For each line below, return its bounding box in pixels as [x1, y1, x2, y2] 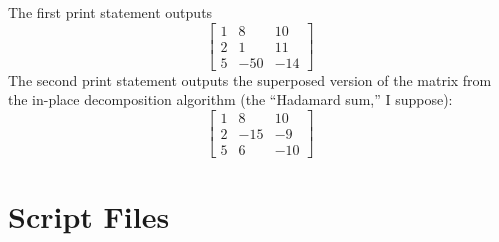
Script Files [8, 196, 170, 237]
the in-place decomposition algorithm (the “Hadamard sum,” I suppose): [8, 89, 453, 110]
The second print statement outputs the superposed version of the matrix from [8, 69, 492, 90]
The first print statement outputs [8, 2, 213, 23]
